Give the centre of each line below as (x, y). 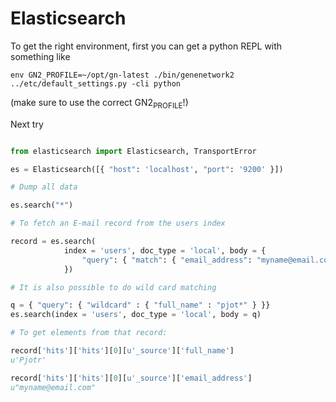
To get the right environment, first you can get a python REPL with (146, 46)
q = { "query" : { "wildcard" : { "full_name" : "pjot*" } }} (140, 305)
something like (40, 56)
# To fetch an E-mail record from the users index (118, 223)
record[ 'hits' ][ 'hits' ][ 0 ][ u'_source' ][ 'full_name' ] (122, 351)
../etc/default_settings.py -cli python (96, 83)
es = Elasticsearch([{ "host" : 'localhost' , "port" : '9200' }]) (147, 169)
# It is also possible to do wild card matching (113, 287)
